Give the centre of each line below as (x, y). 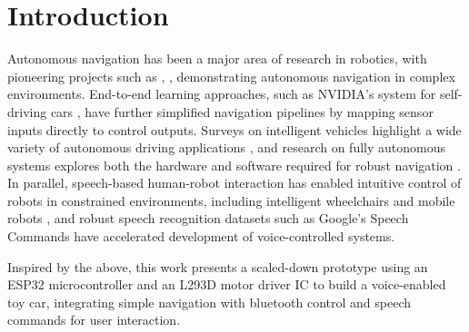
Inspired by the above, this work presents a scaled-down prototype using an (218, 266)
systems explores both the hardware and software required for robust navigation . (234, 165)
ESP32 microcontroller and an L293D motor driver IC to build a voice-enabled (227, 284)
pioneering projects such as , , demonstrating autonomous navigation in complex (231, 76)
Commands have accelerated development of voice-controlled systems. (201, 236)
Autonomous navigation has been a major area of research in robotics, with (217, 59)
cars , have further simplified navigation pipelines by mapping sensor (242, 111)
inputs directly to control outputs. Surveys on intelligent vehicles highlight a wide (234, 129)
